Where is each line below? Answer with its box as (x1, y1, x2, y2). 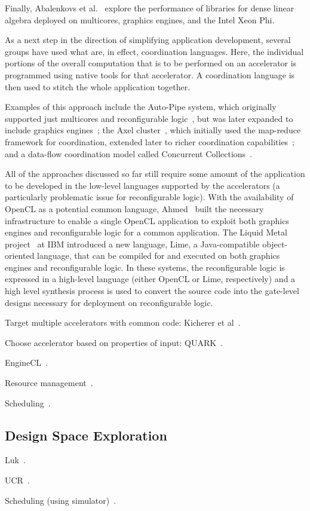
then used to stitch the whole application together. (5, 80, 191, 93)
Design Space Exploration (5, 426, 167, 444)
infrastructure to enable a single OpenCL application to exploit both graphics (5, 214, 289, 227)
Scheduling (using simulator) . (5, 494, 116, 506)
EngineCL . (5, 356, 48, 369)
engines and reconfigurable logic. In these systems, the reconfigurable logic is (5, 261, 285, 273)
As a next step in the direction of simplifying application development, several (5, 33, 291, 46)
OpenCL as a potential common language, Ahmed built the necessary (5, 202, 264, 215)
